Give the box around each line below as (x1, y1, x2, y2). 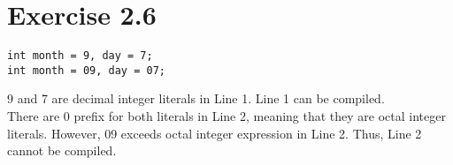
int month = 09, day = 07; (7, 64, 165, 77)
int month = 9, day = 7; (7, 49, 153, 63)
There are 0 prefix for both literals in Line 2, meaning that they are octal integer (7, 107, 446, 125)
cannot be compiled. (7, 141, 117, 160)
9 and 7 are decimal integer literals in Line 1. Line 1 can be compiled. (7, 89, 385, 108)
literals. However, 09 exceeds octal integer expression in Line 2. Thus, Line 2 (7, 124, 422, 142)
